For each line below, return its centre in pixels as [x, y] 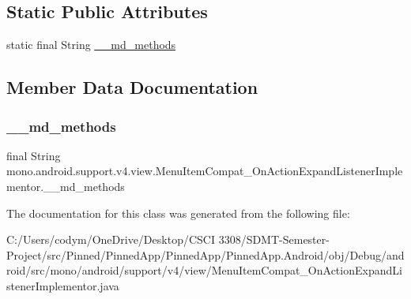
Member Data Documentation [132, 87]
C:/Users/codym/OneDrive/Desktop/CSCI [111, 239]
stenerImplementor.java [63, 285]
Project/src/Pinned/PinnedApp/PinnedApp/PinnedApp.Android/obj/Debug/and [205, 254]
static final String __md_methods [91, 45]
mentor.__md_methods [66, 186]
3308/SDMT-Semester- [274, 239]
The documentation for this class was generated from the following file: [178, 213]
